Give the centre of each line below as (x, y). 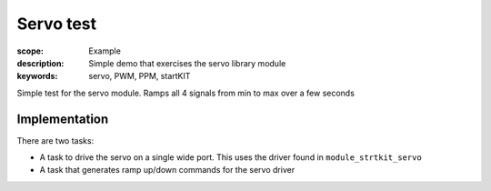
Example (105, 51)
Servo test (57, 24)
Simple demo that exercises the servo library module (187, 63)
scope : (30, 51)
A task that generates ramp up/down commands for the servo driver (167, 170)
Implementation (63, 119)
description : (40, 63)
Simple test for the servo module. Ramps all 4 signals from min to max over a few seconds (185, 93)
